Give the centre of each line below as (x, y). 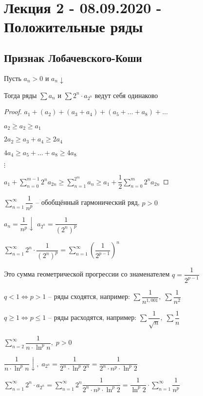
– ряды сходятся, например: (89, 296)
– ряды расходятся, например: (92, 317)
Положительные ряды (74, 27)
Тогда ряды (20, 95)
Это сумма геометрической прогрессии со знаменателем (87, 274)
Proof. (13, 111)
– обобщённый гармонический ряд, (87, 202)
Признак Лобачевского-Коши (73, 57)
